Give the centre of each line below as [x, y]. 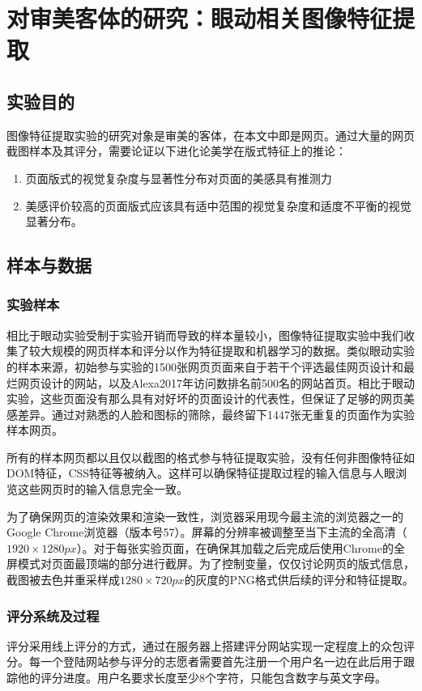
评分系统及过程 [53, 615]
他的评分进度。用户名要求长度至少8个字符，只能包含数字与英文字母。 [202, 678]
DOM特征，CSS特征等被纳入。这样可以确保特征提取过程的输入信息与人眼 [201, 473]
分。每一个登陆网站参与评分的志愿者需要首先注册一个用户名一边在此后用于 [205, 661]
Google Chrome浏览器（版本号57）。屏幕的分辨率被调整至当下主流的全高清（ [207, 532]
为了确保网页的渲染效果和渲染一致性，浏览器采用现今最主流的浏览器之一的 [205, 516]
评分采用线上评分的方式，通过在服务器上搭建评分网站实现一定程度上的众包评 [211, 645]
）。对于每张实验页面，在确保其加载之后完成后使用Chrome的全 [241, 547]
